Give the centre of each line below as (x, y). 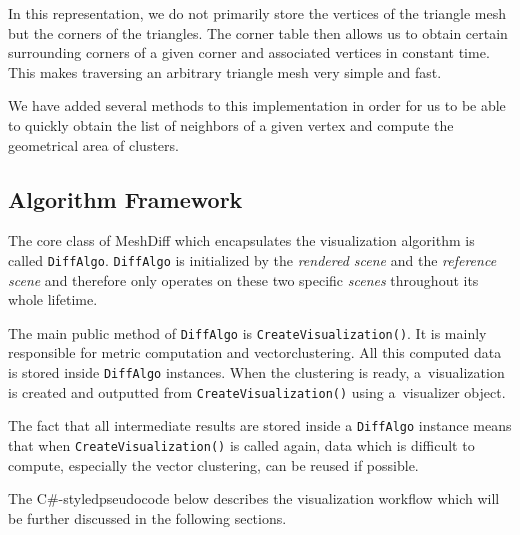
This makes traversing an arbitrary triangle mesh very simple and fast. (225, 71)
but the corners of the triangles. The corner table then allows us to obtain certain (258, 32)
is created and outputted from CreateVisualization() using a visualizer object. (257, 391)
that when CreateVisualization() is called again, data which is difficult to (241, 445)
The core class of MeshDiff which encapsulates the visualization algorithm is (241, 240)
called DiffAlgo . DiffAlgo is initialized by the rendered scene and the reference (252, 259)
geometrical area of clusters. (93, 144)
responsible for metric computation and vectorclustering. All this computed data (255, 352)
